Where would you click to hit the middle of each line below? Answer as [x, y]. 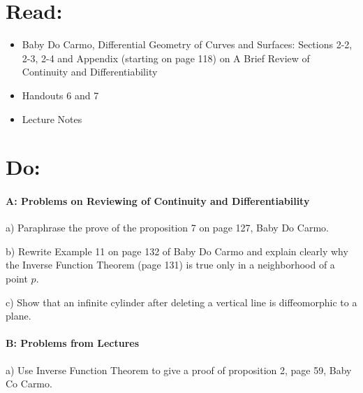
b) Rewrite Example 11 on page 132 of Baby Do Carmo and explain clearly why [177, 251]
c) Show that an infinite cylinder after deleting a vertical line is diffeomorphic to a [181, 302]
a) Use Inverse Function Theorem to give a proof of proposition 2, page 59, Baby [179, 370]
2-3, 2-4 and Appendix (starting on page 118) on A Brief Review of [166, 58]
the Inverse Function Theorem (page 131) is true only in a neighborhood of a [170, 265]
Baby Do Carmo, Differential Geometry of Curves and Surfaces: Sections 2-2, [187, 44]
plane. [18, 316]
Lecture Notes [52, 119]
